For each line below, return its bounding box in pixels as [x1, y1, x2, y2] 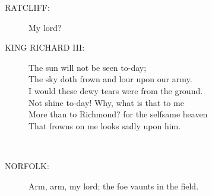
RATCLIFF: [5, 1, 50, 13]
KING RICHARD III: [5, 41, 85, 54]
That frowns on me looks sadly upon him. [29, 119, 181, 132]
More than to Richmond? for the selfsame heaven [29, 108, 208, 120]
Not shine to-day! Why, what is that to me [29, 96, 184, 108]
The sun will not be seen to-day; [29, 61, 147, 73]
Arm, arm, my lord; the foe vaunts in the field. [29, 179, 199, 192]
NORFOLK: [5, 159, 49, 172]
